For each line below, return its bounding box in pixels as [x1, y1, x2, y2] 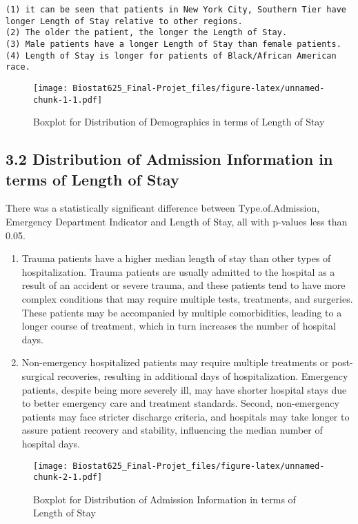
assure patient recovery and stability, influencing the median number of [21, 423, 323, 437]
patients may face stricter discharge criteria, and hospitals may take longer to [21, 409, 350, 423]
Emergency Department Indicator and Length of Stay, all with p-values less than [6, 214, 348, 229]
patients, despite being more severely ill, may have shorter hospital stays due [21, 382, 347, 396]
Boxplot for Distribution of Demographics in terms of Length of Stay [33, 114, 325, 129]
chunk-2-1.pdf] [33, 472, 103, 483]
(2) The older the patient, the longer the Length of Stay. [6, 28, 288, 38]
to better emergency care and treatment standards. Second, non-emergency [21, 396, 339, 410]
